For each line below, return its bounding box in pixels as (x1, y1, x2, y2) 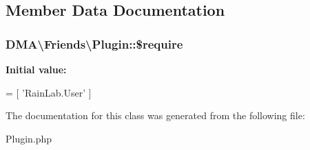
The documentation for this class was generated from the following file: (6, 108, 305, 123)
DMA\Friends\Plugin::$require (6, 35, 183, 52)
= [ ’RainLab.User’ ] (6, 85, 92, 99)
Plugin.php (6, 131, 52, 145)
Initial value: (6, 62, 67, 76)
